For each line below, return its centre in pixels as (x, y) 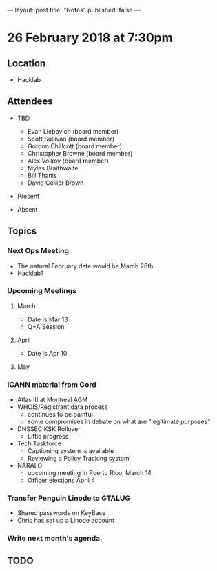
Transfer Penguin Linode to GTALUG (69, 498)
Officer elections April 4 (61, 480)
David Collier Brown (55, 183)
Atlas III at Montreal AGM (52, 400)
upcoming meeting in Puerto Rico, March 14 (90, 473)
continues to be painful (60, 414)
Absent (27, 209)
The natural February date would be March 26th (85, 266)
